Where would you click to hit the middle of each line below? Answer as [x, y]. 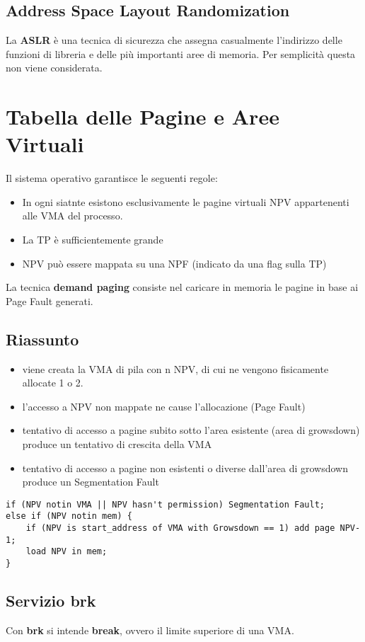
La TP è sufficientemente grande [93, 240]
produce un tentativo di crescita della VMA [117, 444]
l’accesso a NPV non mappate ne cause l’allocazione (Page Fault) [164, 406]
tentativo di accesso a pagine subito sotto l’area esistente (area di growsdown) [191, 430]
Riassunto [42, 339]
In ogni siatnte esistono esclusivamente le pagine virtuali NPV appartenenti [186, 201]
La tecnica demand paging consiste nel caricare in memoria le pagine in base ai [182, 287]
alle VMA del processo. [73, 216]
